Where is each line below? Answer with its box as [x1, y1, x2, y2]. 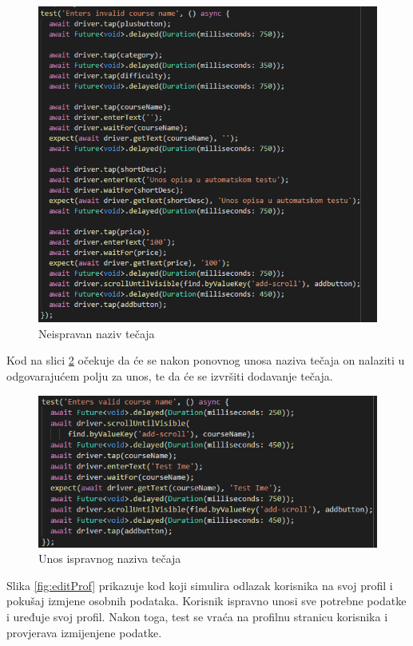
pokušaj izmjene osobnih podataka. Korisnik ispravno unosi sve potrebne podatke [6, 592, 407, 609]
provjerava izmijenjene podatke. [6, 624, 162, 640]
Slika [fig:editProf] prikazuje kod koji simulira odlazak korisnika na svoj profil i [6, 576, 393, 593]
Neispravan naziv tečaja [38, 325, 155, 341]
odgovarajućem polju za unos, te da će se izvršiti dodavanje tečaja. [6, 368, 333, 384]
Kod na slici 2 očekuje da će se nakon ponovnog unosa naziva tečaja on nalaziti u [6, 352, 405, 369]
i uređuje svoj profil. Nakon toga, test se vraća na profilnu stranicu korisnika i [6, 608, 388, 624]
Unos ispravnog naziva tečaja [38, 550, 181, 567]
